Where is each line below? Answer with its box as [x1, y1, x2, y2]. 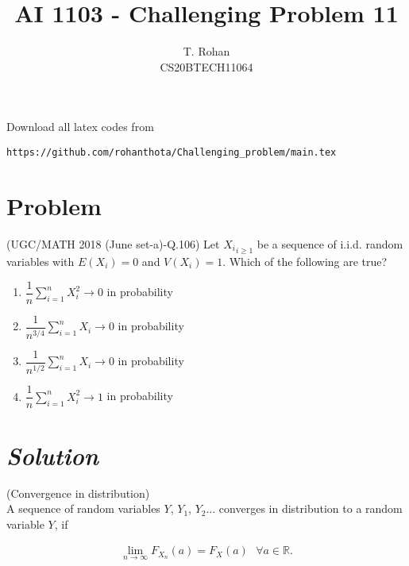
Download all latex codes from [6, 118, 154, 135]
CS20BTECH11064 [160, 58, 253, 75]
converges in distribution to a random [218, 500, 403, 517]
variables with [6, 252, 75, 269]
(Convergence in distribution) [6, 484, 150, 501]
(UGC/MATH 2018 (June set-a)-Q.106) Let [6, 235, 220, 252]
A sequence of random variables [6, 500, 160, 517]
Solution [6, 438, 98, 472]
